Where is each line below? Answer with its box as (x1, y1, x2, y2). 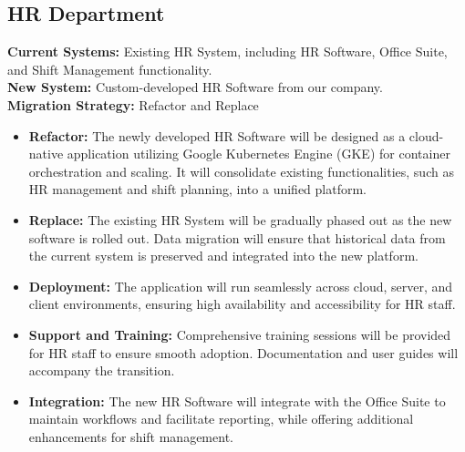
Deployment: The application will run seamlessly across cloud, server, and (28, 276, 453, 295)
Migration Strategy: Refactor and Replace (7, 95, 259, 114)
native (28, 144, 64, 163)
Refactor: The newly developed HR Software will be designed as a (28, 126, 406, 145)
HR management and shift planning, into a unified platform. (28, 180, 367, 199)
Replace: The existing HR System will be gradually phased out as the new (28, 210, 452, 229)
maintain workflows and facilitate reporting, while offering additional (28, 409, 414, 428)
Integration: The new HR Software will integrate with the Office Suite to (28, 391, 446, 410)
